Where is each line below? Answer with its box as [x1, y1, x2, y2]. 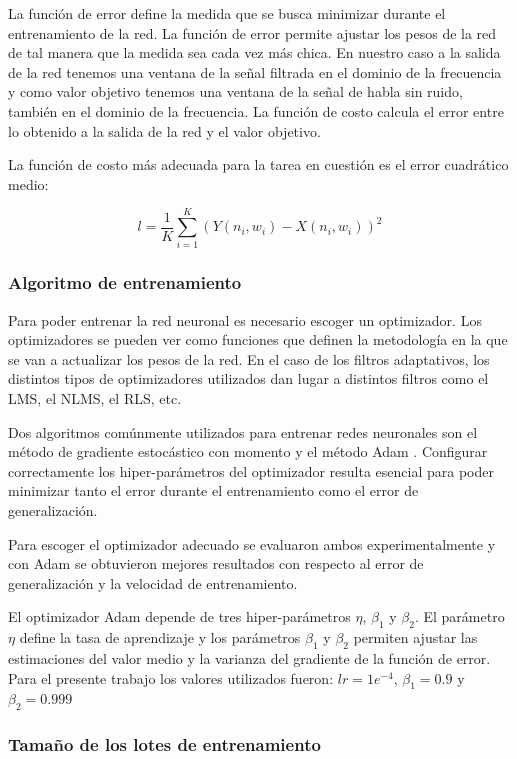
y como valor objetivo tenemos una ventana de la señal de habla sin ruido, [8, 81, 463, 102]
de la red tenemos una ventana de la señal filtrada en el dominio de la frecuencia [8, 61, 502, 82]
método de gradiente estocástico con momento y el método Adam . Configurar [8, 441, 488, 462]
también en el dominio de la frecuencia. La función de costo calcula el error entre [8, 100, 504, 121]
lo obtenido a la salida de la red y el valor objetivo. [8, 120, 321, 141]
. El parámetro [414, 606, 505, 627]
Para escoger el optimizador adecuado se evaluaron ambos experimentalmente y [8, 533, 496, 554]
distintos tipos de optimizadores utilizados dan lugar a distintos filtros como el [8, 368, 489, 389]
